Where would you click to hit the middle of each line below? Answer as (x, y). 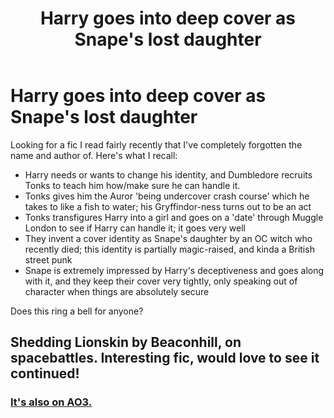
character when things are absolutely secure (117, 291)
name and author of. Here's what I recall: (94, 155)
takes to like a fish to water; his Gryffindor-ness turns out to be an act (168, 206)
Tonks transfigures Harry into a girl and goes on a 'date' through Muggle (174, 217)
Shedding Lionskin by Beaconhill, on (126, 342)
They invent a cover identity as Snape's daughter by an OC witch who (168, 238)
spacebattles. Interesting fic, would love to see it (165, 358)
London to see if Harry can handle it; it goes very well (135, 228)
